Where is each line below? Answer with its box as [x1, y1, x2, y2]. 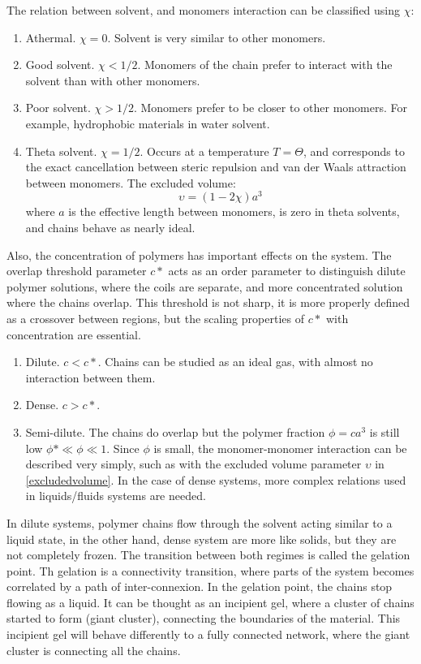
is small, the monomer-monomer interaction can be [153, 439, 407, 456]
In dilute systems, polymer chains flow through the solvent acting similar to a [6, 514, 393, 531]
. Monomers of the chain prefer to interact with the [137, 56, 393, 73]
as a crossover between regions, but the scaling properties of [6, 309, 304, 326]
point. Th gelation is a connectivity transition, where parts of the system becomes [6, 562, 415, 579]
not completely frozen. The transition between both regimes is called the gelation [6, 546, 410, 563]
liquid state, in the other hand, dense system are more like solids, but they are [6, 530, 397, 547]
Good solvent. [25, 56, 95, 73]
